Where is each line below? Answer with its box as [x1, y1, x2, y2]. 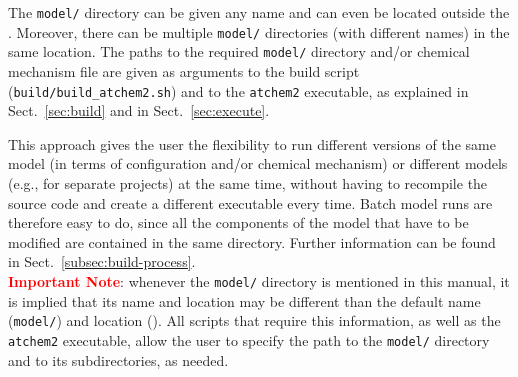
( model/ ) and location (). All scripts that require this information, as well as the [8, 310, 501, 331]
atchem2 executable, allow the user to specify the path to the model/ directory [8, 329, 490, 350]
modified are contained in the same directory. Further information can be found [8, 231, 496, 252]
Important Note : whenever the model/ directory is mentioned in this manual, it [8, 270, 510, 291]
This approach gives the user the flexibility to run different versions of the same [8, 133, 496, 154]
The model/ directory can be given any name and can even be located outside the [8, 2, 510, 22]
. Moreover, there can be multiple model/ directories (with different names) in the [8, 21, 510, 42]
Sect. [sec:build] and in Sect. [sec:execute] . [8, 100, 270, 121]
